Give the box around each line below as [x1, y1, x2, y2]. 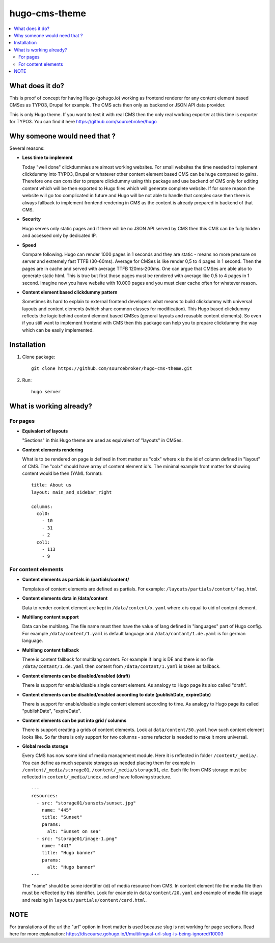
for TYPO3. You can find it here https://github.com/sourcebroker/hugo [9, 118, 157, 124]
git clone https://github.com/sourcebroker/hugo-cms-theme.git [31, 366, 193, 371]
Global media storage [22, 743, 69, 749]
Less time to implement [22, 154, 73, 160]
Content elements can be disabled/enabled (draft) [22, 672, 130, 679]
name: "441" [41, 843, 72, 848]
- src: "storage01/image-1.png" [36, 836, 117, 842]
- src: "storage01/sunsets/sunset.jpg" [36, 800, 136, 806]
